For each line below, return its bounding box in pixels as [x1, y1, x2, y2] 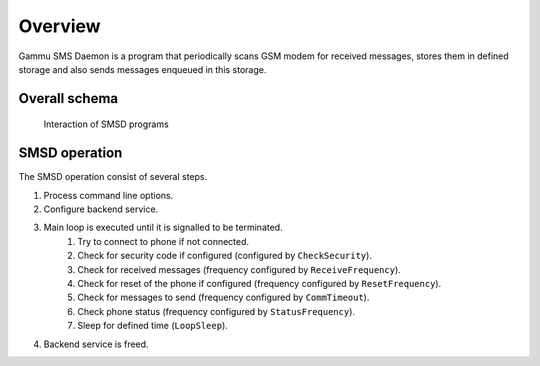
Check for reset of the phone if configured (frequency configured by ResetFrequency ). [77, 277, 442, 289]
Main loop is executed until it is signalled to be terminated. [43, 221, 284, 234]
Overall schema [18, 90, 119, 107]
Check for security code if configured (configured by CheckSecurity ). [77, 250, 372, 262]
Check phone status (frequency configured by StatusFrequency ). [77, 305, 355, 317]
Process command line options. [43, 189, 174, 201]
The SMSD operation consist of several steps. [18, 171, 208, 183]
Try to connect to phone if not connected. [77, 235, 250, 247]
